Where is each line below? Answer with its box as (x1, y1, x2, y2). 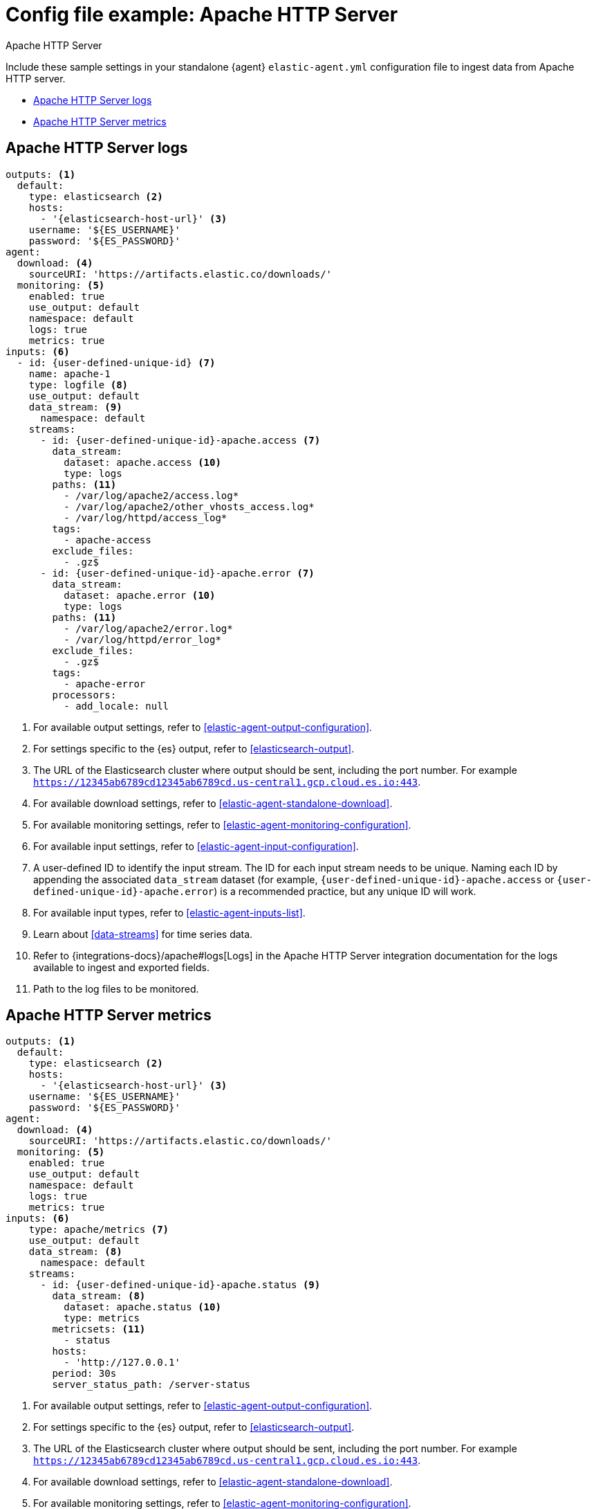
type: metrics (64, 1312, 140, 1324)
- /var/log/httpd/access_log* (64, 512, 227, 523)
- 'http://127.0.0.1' (64, 1357, 180, 1368)
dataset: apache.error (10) (64, 589, 216, 601)
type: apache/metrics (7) (28, 1224, 169, 1236)
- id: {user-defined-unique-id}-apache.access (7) (40, 434, 321, 446)
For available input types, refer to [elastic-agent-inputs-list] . (33, 906, 306, 919)
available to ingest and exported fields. (33, 961, 209, 973)
